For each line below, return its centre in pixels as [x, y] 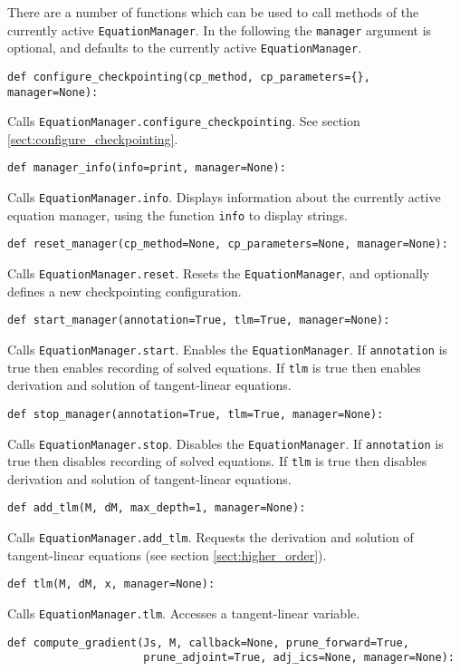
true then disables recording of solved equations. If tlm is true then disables [217, 461]
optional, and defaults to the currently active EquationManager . [185, 48]
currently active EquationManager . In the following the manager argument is [220, 29]
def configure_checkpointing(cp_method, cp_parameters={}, [189, 77]
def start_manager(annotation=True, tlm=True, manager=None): [199, 321]
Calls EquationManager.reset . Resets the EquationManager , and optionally [219, 273]
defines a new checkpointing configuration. [125, 291]
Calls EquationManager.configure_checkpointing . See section [184, 121]
